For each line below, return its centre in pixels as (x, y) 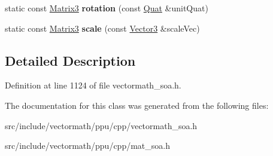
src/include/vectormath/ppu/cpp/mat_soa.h (87, 146)
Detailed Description (70, 60)
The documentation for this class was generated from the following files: (137, 105)
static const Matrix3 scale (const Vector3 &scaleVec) (102, 28)
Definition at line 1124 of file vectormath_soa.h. (93, 85)
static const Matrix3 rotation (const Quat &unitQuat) (107, 8)
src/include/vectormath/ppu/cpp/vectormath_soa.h (101, 125)
